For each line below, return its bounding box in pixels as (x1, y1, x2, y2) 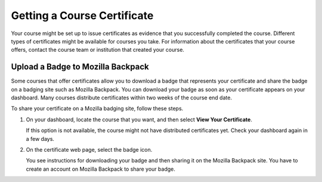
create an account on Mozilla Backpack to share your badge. (26, 165, 176, 172)
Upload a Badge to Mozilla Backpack (11, 62, 149, 72)
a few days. (26, 135, 55, 142)
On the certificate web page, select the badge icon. (26, 146, 153, 153)
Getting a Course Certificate (11, 9, 154, 22)
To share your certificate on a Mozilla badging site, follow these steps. (11, 105, 184, 112)
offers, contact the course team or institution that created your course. (11, 46, 185, 54)
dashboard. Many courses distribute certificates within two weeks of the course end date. (11, 94, 233, 101)
